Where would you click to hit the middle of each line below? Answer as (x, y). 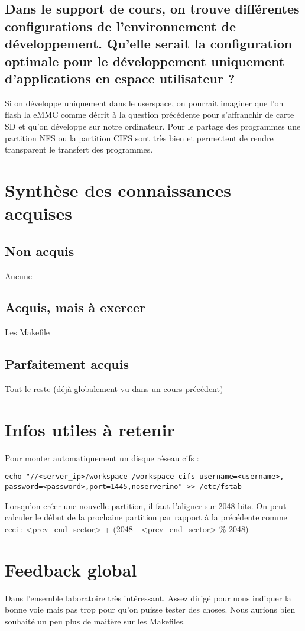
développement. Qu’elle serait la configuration (149, 43)
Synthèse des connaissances (118, 190)
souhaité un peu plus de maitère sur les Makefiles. (95, 621)
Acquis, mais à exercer (75, 307)
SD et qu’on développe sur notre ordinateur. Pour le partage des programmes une (153, 126)
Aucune (18, 275)
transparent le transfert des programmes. (79, 149)
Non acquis (40, 250)
